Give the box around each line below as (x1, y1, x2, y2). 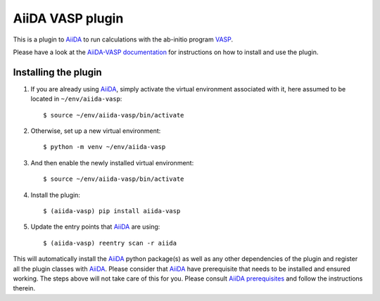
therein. (13, 284, 35, 293)
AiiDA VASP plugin (13, 11, 124, 26)
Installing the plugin (13, 66, 102, 78)
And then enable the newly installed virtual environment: (30, 158, 194, 167)
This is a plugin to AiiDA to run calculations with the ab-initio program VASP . (13, 35, 234, 44)
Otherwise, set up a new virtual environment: (30, 127, 161, 135)
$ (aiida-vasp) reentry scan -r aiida (43, 239, 177, 247)
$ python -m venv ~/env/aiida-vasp (43, 143, 166, 151)
